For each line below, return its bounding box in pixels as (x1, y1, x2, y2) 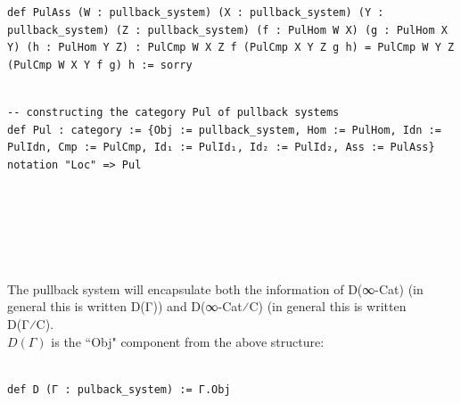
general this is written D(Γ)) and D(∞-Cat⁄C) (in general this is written (7, 297, 407, 316)
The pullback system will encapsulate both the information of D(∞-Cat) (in (7, 279, 424, 298)
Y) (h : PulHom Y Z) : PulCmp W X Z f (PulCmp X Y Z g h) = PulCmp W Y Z (7, 41, 455, 54)
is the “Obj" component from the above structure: (51, 332, 325, 350)
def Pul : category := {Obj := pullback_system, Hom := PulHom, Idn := (7, 123, 441, 136)
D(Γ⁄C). (7, 314, 54, 333)
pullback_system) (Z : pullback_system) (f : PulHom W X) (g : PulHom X (7, 23, 448, 37)
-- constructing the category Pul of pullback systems (7, 105, 340, 119)
